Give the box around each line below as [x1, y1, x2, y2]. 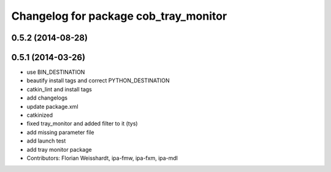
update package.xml [26, 103, 79, 110]
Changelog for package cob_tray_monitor [11, 9, 227, 23]
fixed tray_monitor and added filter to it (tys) [26, 120, 138, 127]
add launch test [26, 137, 66, 144]
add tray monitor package [26, 146, 92, 153]
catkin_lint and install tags [26, 85, 92, 93]
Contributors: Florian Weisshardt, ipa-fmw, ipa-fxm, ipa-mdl [26, 154, 178, 162]
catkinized [26, 111, 53, 119]
